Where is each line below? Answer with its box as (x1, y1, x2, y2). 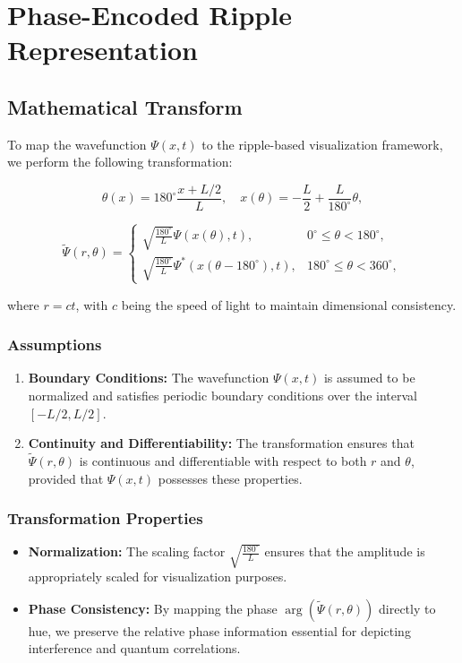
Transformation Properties (7, 507, 203, 530)
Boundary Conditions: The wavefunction (28, 368, 269, 387)
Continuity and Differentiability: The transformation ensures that (28, 434, 415, 452)
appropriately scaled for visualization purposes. (28, 567, 287, 586)
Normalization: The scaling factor (28, 542, 226, 561)
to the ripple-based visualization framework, (201, 134, 443, 153)
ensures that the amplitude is (264, 542, 425, 561)
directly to (379, 598, 436, 617)
